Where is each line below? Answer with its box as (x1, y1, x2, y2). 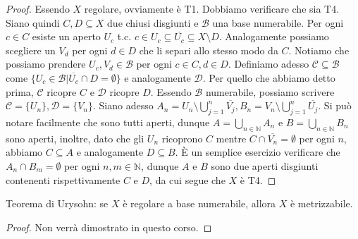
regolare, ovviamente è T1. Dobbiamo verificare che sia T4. (84, 1, 340, 16)
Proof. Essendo (6, 1, 70, 16)
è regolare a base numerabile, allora (123, 196, 276, 211)
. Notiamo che (288, 42, 350, 57)
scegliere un (6, 42, 56, 57)
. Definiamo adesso (228, 56, 309, 71)
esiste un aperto (32, 29, 101, 44)
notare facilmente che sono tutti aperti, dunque (6, 114, 210, 129)
